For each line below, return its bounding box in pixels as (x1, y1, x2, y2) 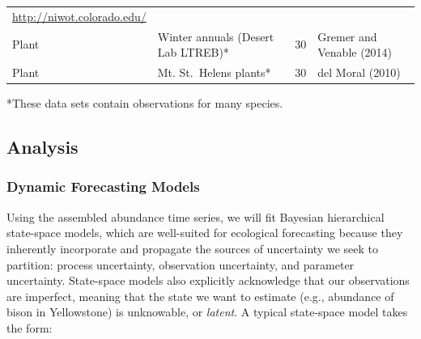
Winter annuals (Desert (157, 28, 274, 44)
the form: (6, 319, 53, 336)
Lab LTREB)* (157, 44, 229, 61)
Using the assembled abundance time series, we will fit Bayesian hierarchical (6, 208, 385, 225)
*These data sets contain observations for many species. (6, 95, 283, 112)
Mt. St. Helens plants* (157, 64, 271, 81)
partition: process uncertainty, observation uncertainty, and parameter (6, 256, 355, 273)
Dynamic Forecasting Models (6, 176, 200, 197)
